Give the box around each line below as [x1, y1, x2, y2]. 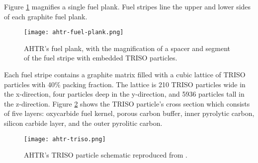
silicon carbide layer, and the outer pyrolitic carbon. [4, 118, 163, 128]
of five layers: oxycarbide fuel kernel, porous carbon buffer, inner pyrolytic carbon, [4, 108, 255, 118]
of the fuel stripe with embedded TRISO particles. [24, 53, 177, 63]
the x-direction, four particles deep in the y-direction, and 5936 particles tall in [4, 89, 245, 99]
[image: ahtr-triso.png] [24, 135, 106, 143]
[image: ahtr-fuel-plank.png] [24, 29, 124, 36]
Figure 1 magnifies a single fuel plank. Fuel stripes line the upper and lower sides [4, 1, 251, 11]
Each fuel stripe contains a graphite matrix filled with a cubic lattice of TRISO [4, 69, 246, 80]
